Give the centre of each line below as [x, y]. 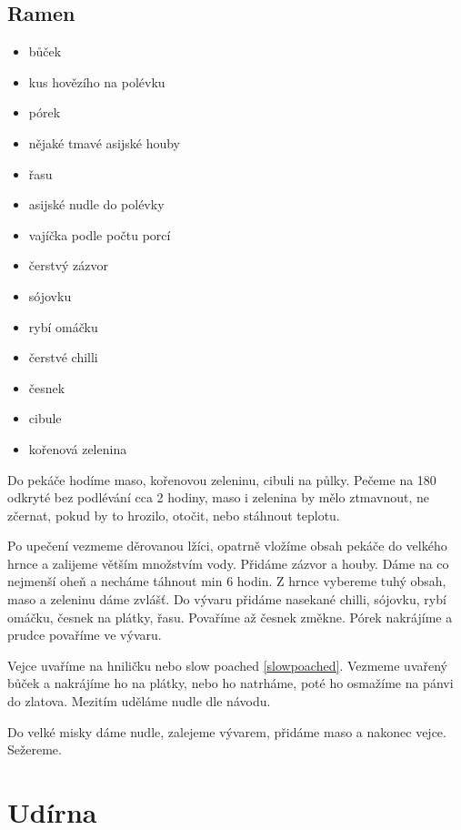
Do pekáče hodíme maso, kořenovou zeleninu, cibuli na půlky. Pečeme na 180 [222, 479]
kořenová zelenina [78, 448]
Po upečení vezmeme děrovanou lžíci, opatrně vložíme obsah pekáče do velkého [227, 546]
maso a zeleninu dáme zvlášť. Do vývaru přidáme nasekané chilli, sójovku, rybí [227, 599]
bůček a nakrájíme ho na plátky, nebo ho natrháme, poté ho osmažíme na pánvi [230, 683]
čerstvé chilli [63, 357]
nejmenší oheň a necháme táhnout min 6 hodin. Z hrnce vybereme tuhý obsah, [227, 581]
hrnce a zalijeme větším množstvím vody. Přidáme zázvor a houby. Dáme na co [228, 563]
